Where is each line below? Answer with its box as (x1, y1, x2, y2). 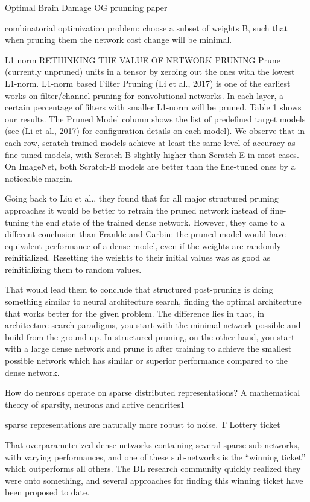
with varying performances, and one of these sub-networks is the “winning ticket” (5, 450, 306, 463)
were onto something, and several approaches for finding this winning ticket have (5, 474, 303, 486)
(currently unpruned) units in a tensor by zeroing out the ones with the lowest (5, 65, 295, 78)
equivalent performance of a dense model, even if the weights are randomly (5, 239, 282, 252)
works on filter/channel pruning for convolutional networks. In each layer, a (5, 89, 284, 101)
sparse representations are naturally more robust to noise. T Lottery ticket (5, 418, 280, 431)
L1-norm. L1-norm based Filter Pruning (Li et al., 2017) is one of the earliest (5, 77, 291, 89)
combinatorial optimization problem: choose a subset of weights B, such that (5, 21, 288, 34)
